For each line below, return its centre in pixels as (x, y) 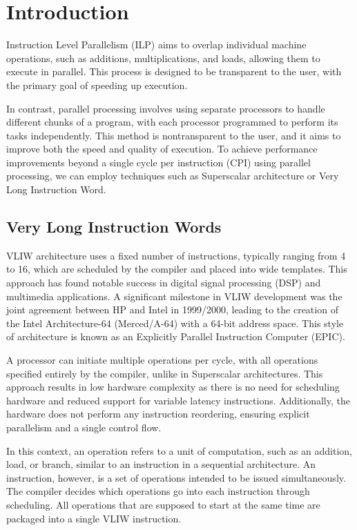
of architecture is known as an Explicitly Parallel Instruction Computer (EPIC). (176, 336)
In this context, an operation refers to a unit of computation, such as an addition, (179, 450)
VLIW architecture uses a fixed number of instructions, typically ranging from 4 (176, 255)
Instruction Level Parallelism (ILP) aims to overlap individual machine (156, 45)
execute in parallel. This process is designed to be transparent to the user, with (174, 71)
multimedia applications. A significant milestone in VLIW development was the (174, 296)
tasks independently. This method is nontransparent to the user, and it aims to (174, 135)
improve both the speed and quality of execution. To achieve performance (162, 149)
